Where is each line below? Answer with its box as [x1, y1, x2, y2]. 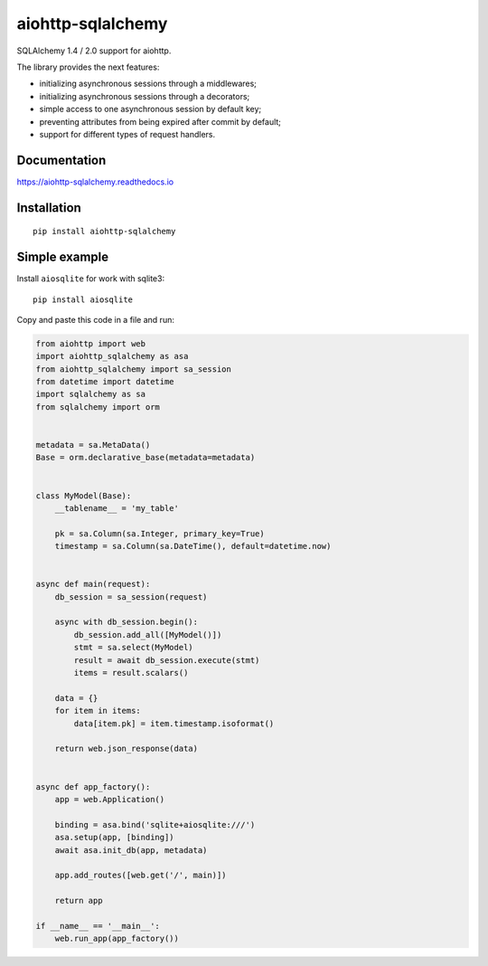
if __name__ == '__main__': [35, 921, 160, 931]
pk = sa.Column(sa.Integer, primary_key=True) [54, 528, 266, 538]
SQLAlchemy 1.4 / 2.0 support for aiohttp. [16, 45, 172, 56]
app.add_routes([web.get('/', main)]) [54, 870, 227, 881]
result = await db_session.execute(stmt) [73, 655, 260, 665]
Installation [16, 200, 81, 215]
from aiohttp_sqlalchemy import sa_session [35, 364, 232, 374]
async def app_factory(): [35, 781, 151, 791]
